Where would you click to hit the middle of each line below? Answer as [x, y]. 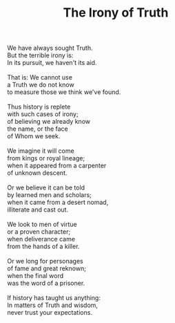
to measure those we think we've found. [64, 92]
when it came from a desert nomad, [58, 203]
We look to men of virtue [42, 224]
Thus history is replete [39, 107]
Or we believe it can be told [46, 187]
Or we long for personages [45, 261]
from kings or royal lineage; [46, 158]
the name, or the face [38, 129]
